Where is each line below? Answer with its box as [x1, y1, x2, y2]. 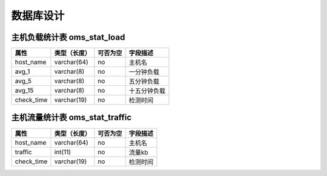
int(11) [54, 148, 71, 156]
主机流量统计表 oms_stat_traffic [11, 112, 132, 123]
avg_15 [15, 86, 34, 95]
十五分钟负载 [128, 86, 166, 95]
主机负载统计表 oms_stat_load [11, 32, 125, 42]
